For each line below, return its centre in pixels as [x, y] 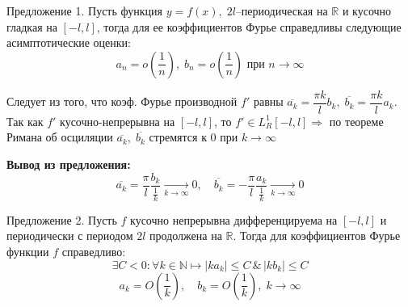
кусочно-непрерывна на [118, 121]
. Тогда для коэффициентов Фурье [317, 236]
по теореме [356, 121]
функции [28, 252]
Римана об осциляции [60, 137]
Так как [25, 121]
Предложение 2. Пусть [62, 219]
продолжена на [186, 236]
